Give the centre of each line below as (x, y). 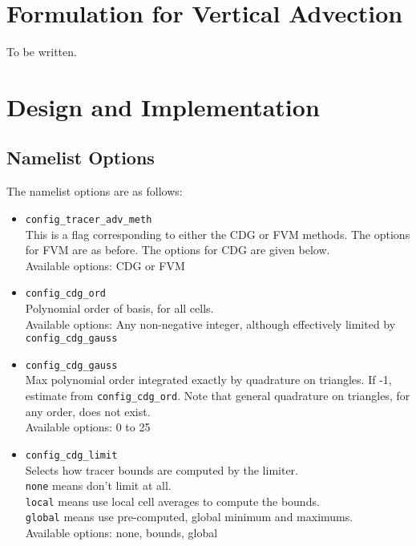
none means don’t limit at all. (98, 485)
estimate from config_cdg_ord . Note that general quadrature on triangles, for (218, 396)
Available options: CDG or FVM (105, 265)
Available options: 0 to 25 (88, 427)
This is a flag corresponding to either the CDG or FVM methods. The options (218, 234)
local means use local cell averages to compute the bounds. (172, 501)
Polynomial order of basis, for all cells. (119, 307)
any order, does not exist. (88, 411)
